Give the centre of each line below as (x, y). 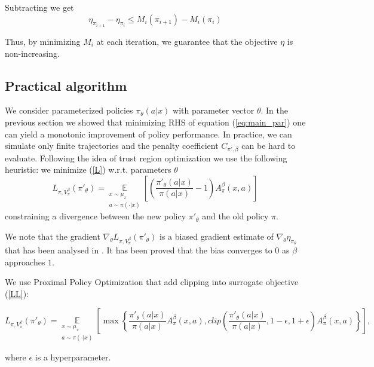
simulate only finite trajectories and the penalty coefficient (112, 146)
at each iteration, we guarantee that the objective (187, 42)
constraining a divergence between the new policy (96, 216)
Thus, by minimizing (43, 42)
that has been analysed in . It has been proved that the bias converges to (139, 250)
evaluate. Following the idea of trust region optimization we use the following (146, 157)
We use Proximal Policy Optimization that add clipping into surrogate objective (152, 282)
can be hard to (269, 146)
